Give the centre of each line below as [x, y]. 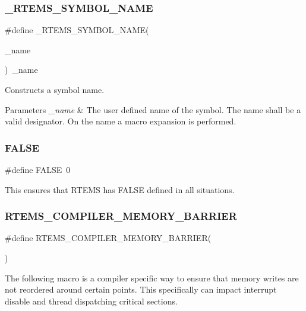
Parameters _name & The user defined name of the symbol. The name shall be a [153, 109]
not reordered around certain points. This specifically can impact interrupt [141, 289]
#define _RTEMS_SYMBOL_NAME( [77, 30]
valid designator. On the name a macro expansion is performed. [121, 121]
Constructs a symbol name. [55, 89]
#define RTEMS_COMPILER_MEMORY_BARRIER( [108, 238]
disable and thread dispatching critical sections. [91, 301]
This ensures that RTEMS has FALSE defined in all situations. [120, 189]
